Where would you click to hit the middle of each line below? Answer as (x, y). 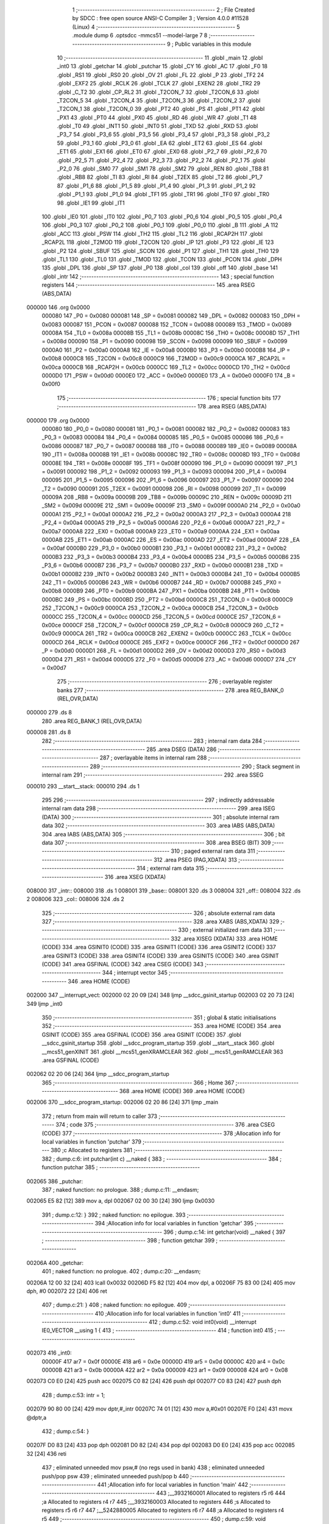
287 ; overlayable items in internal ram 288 (153, 758)
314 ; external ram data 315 (170, 868)
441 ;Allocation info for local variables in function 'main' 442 (173, 1484)
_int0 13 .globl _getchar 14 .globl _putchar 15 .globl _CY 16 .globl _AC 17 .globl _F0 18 (162, 66)
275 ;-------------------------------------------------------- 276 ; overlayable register (164, 682)
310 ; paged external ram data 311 (213, 851)
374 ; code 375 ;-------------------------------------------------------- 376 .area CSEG (165, 1125)
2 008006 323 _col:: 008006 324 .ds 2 (76, 899)
